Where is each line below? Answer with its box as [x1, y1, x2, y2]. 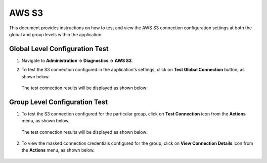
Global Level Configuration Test [9, 45, 109, 53]
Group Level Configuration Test [9, 98, 108, 106]
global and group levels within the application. [9, 31, 103, 37]
